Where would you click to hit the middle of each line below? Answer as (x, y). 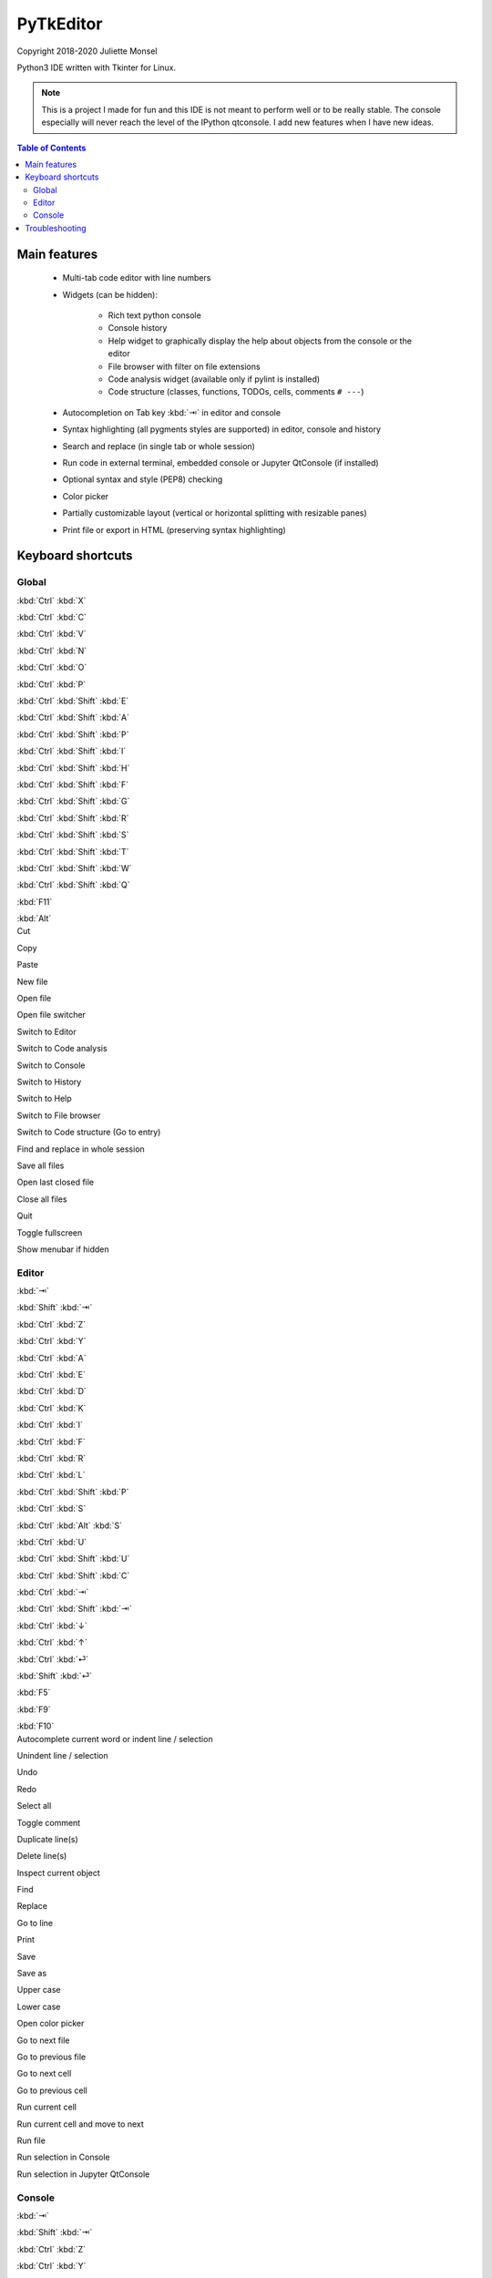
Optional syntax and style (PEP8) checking (143, 479)
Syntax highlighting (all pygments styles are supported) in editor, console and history (222, 429)
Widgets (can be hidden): (110, 294)
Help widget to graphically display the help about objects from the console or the (260, 341)
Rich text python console (155, 315)
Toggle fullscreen (50, 1232)
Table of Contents (51, 148)
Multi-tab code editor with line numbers (137, 278)
